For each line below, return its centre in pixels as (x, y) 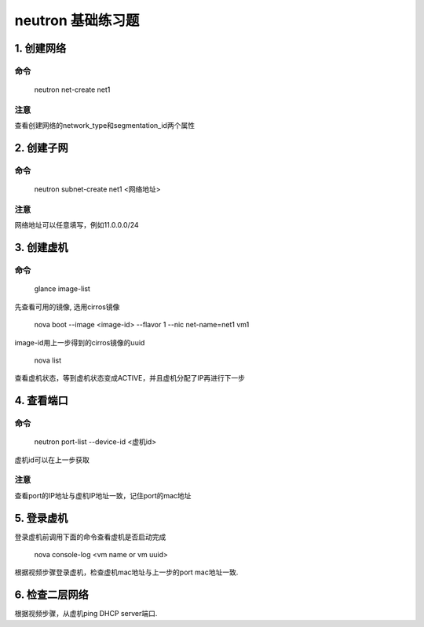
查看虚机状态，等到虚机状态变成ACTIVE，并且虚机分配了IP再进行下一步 (130, 378)
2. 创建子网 (41, 148)
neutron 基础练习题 (77, 20)
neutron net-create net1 (72, 89)
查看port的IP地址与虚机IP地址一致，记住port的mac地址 (103, 495)
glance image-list (62, 289)
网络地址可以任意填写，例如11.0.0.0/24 (77, 225)
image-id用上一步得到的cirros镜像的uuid (80, 342)
